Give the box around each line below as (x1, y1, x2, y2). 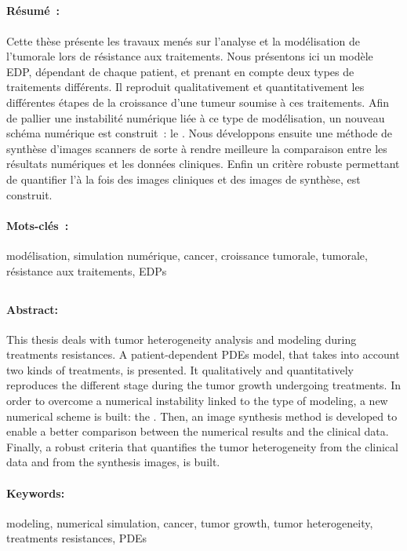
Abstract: (6, 301, 59, 317)
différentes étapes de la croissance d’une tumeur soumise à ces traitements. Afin (6, 93, 389, 110)
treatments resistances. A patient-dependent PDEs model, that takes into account (6, 346, 400, 363)
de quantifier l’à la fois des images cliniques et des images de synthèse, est (6, 170, 361, 187)
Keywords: (6, 484, 65, 501)
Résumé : (6, 2, 60, 19)
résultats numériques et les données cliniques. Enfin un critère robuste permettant (6, 155, 400, 172)
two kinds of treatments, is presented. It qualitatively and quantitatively (6, 361, 354, 378)
